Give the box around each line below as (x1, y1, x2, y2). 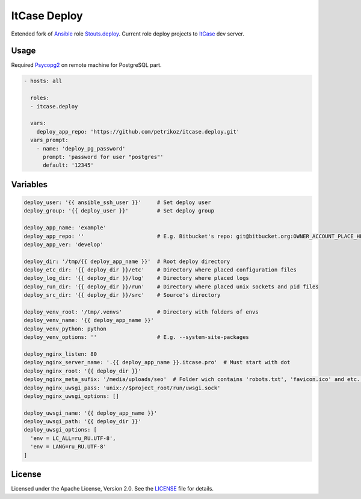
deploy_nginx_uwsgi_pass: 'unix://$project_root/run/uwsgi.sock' (23, 384, 221, 391)
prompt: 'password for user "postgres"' (43, 153, 164, 160)
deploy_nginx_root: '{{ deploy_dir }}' (23, 367, 141, 374)
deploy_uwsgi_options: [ (23, 426, 97, 433)
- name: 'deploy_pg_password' (36, 145, 126, 152)
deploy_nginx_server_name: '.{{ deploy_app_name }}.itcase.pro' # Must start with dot (23, 359, 291, 366)
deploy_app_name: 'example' (23, 225, 106, 231)
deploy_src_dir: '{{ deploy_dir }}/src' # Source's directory (23, 292, 221, 299)
